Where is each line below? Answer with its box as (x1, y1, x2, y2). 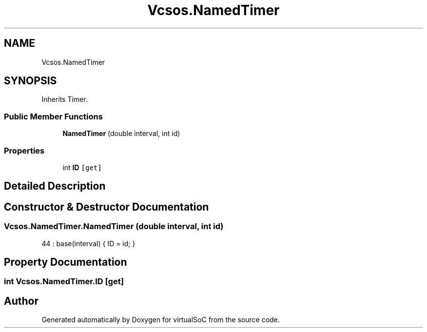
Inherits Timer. (41, 95, 88, 104)
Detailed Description (4, 180, 106, 193)
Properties (4, 145, 45, 156)
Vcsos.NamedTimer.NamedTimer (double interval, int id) (4, 221, 224, 232)
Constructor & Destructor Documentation (4, 200, 209, 213)
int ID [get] (62, 163, 102, 172)
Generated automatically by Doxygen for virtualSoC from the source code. (41, 315, 280, 324)
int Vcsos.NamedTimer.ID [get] (4, 276, 124, 287)
